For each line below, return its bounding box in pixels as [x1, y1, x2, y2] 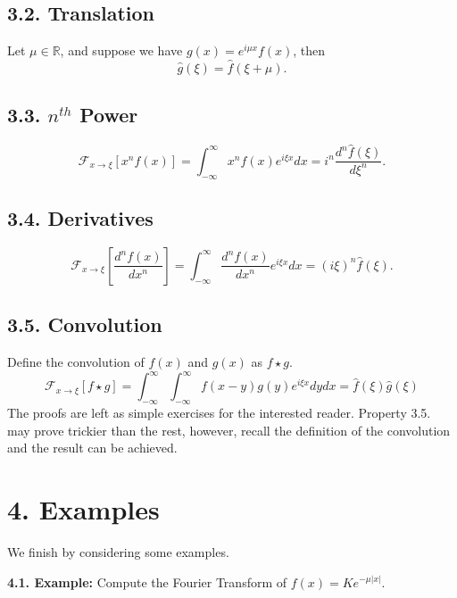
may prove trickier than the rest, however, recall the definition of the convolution [7, 420, 451, 439]
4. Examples [7, 490, 160, 527]
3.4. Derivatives [7, 204, 154, 232]
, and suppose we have [60, 41, 183, 60]
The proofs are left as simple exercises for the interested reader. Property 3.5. [7, 403, 431, 421]
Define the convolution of [7, 353, 145, 371]
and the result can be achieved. [7, 438, 178, 457]
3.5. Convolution [7, 311, 162, 338]
